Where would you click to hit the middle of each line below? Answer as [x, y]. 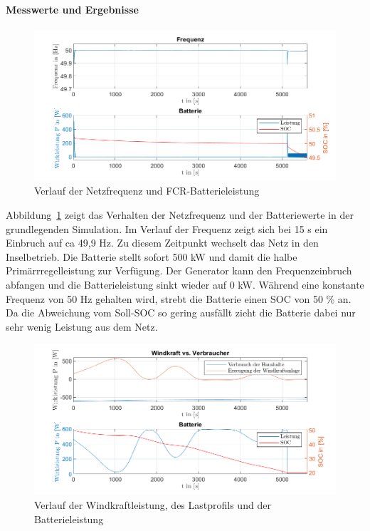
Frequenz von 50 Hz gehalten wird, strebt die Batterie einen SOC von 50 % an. [179, 298]
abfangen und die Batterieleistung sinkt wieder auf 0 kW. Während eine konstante [185, 284]
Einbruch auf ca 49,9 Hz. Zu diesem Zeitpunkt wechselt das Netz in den [162, 243]
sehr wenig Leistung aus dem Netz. [82, 326]
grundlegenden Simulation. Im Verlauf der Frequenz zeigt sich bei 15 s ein [167, 228]
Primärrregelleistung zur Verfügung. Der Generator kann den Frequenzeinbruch [179, 270]
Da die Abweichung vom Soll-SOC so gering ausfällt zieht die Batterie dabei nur [181, 313]
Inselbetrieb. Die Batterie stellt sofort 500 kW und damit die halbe [152, 256]
